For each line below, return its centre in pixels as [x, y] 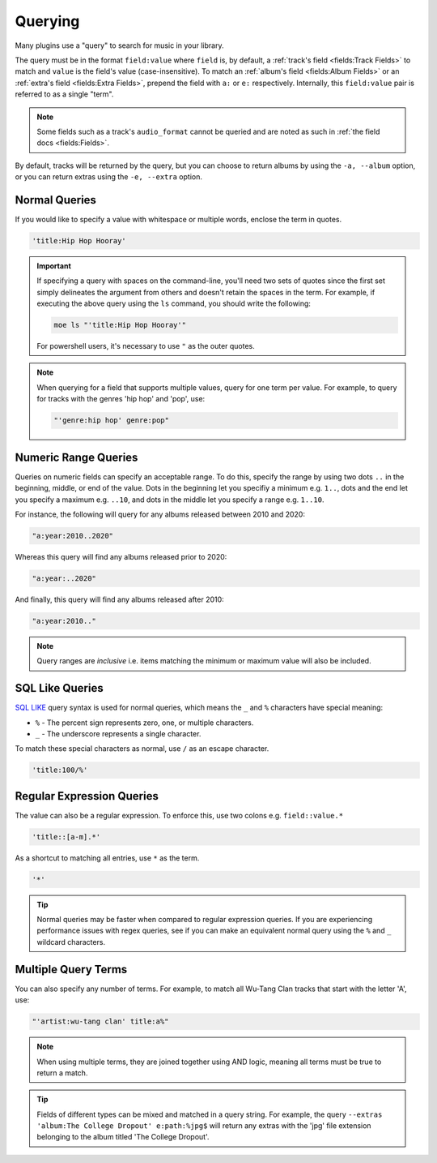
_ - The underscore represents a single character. [118, 733]
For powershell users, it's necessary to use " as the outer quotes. [146, 346]
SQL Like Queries [59, 688]
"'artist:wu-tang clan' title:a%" [100, 1021]
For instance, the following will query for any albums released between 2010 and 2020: [160, 514]
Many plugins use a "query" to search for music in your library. [119, 45]
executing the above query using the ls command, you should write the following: [174, 303]
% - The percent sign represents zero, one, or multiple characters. [144, 723]
